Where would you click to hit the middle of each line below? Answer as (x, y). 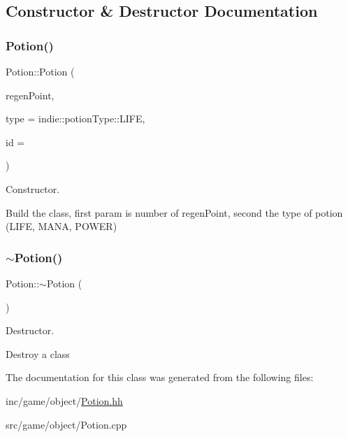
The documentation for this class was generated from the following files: (160, 377)
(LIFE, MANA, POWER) (61, 226)
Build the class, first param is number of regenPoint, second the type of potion (174, 212)
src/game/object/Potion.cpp (66, 424)
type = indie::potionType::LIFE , (75, 119)
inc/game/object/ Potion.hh (64, 400)
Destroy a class (38, 353)
